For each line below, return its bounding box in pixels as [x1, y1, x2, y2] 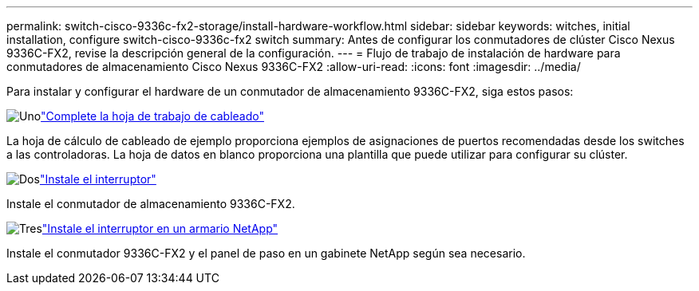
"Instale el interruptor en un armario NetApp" [41, 222, 278, 235]
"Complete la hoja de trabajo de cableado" [41, 109, 264, 123]
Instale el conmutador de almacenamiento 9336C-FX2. [6, 197, 295, 210]
